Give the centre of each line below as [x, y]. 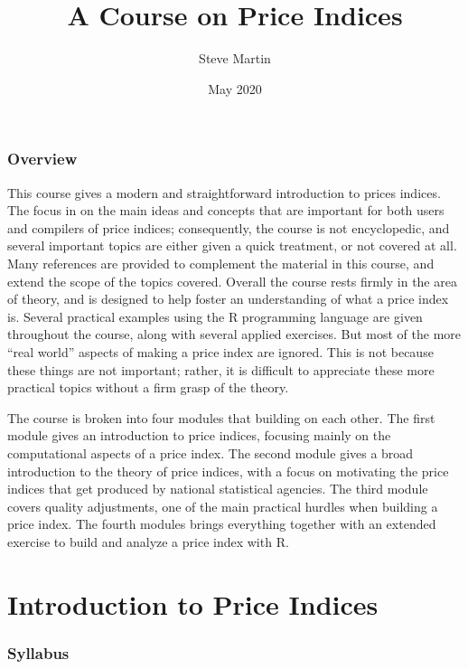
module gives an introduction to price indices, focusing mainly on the [199, 435]
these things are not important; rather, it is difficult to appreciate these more [221, 369]
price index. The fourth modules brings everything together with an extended [222, 524]
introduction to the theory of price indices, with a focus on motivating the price [228, 471]
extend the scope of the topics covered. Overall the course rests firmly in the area [232, 281]
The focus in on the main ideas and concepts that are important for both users [226, 210]
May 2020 [235, 88]
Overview [42, 159]
